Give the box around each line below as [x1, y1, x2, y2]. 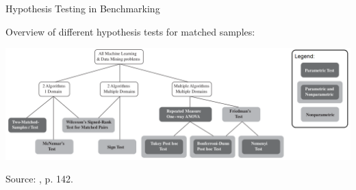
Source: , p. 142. [5, 172, 73, 186]
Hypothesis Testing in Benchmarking [5, 1, 160, 15]
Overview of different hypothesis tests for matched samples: [5, 24, 255, 38]
